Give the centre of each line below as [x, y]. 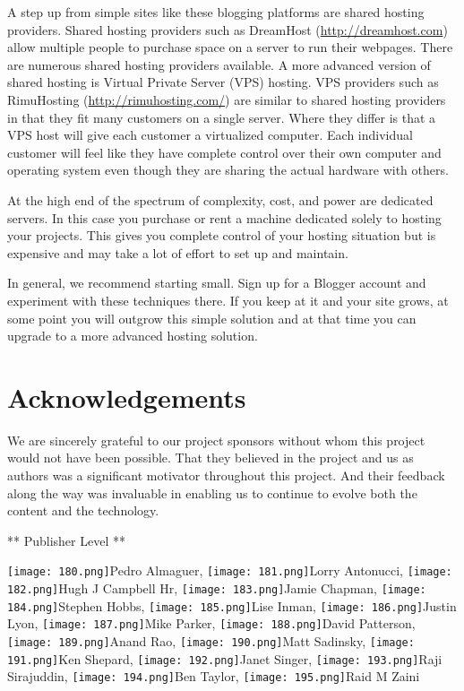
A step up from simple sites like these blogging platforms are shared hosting [216, 12]
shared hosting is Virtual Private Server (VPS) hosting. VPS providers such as [223, 82]
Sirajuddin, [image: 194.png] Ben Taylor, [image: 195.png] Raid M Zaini [214, 676]
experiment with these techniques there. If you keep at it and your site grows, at [228, 300]
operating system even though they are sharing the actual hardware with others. [228, 170]
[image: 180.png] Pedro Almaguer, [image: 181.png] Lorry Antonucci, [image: [230, 570]
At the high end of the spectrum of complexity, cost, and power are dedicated [220, 199]
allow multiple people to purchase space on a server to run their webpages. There [230, 47]
